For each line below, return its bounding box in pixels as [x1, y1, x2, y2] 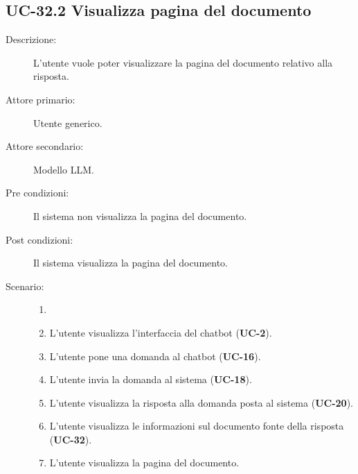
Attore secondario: [6, 139, 84, 153]
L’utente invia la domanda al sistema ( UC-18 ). [49, 372, 252, 387]
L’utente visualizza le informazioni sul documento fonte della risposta [49, 418, 344, 433]
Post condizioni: [6, 232, 73, 246]
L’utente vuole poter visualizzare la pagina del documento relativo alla [33, 55, 333, 69]
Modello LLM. [33, 162, 94, 176]
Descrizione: [6, 32, 57, 46]
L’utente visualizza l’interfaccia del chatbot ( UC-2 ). [49, 325, 272, 339]
